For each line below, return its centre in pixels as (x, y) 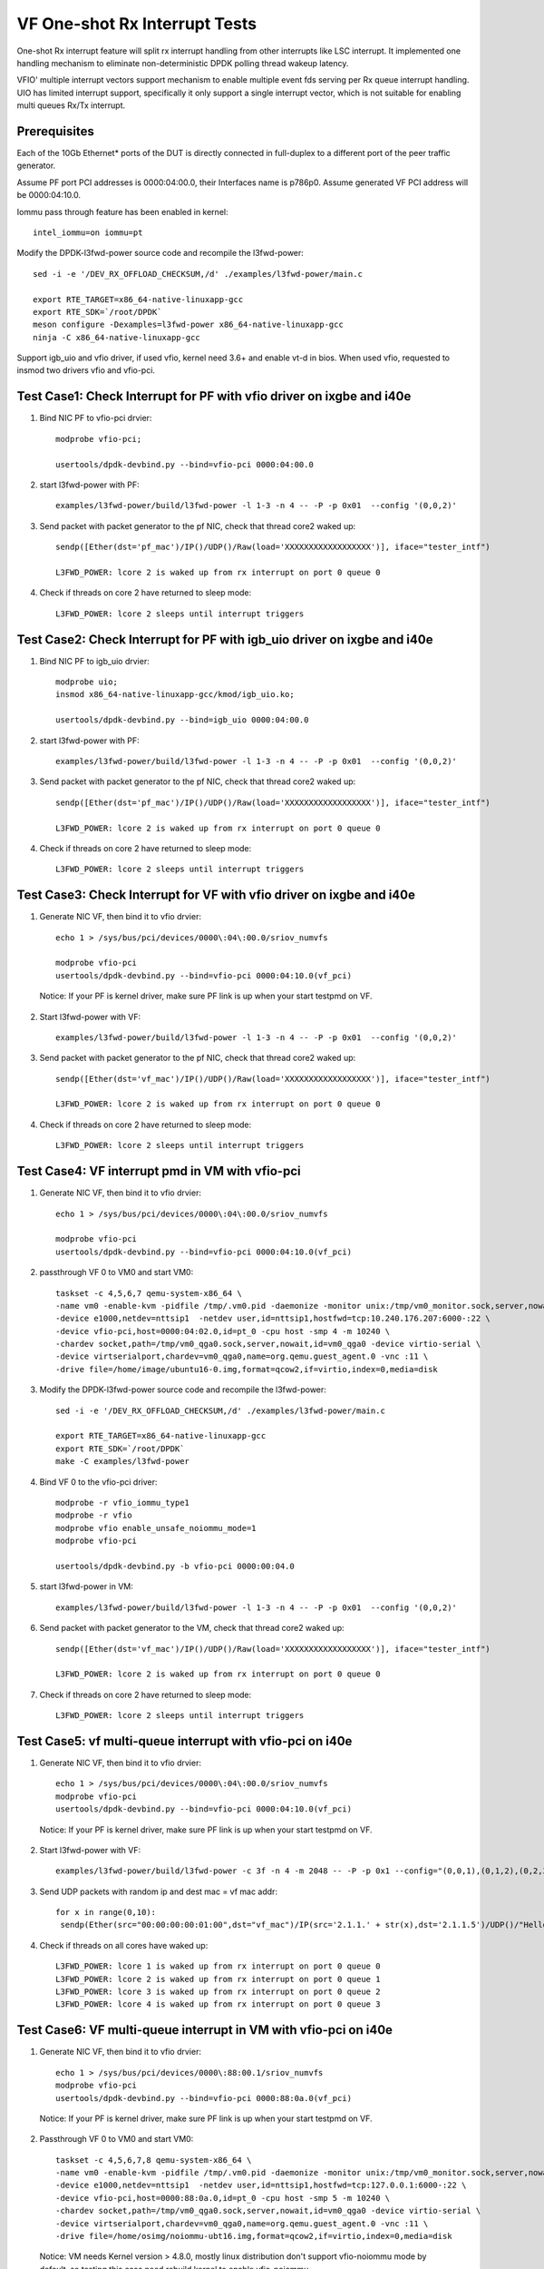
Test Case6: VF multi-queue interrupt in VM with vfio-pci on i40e (205, 2030)
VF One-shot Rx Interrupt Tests (137, 24)
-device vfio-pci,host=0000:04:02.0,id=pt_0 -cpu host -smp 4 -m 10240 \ (223, 1331)
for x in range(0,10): (106, 1912)
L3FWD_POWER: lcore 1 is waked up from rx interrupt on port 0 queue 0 (218, 1966)
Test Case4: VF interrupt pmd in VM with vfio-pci (159, 1171)
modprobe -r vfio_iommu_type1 (123, 1503)
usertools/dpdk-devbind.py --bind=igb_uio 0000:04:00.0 (182, 720)
